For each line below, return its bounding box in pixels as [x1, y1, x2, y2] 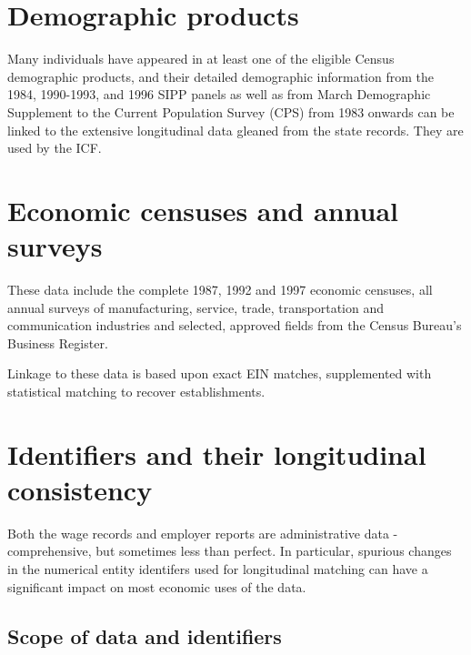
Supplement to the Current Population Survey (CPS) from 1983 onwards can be [7, 102, 455, 121]
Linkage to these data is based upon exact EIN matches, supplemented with [7, 364, 432, 383]
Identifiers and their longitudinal [7, 435, 426, 472]
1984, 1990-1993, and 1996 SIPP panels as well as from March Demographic [7, 85, 431, 104]
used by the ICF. [7, 138, 102, 157]
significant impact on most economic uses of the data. [7, 577, 306, 596]
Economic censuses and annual [7, 191, 398, 228]
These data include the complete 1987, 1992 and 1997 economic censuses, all [7, 280, 433, 298]
